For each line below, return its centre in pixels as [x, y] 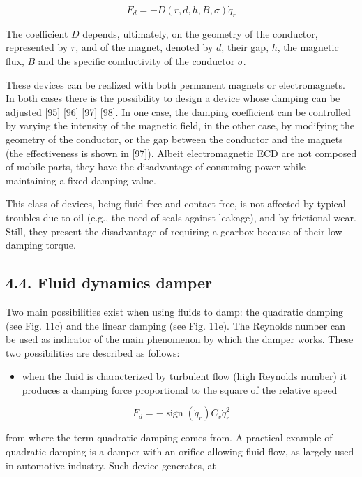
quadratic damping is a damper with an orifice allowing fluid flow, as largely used [180, 452]
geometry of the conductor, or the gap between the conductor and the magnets [174, 139]
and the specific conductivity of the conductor [136, 60]
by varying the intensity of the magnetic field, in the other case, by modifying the [180, 125]
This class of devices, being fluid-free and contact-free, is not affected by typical [176, 204]
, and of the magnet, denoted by [144, 47]
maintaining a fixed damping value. [81, 180]
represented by [37, 47]
